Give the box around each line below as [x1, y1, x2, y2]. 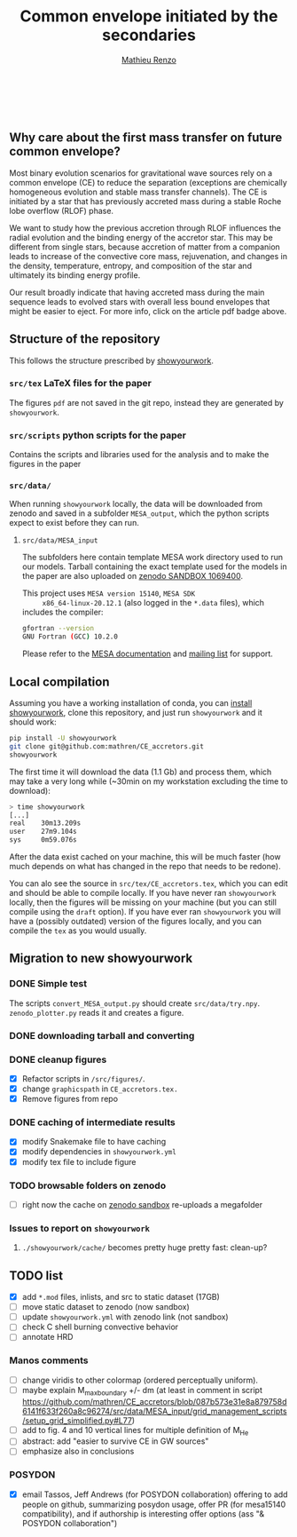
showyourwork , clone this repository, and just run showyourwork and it [9, 708, 263, 718]
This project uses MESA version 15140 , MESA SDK [21, 588, 196, 598]
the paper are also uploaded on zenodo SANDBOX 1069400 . [21, 571, 244, 582]
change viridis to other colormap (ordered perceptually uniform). [21, 1375, 259, 1385]
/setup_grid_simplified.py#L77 [21, 1414, 133, 1426]
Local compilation [9, 674, 110, 689]
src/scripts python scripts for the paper [9, 429, 186, 441]
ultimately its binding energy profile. [9, 269, 141, 281]
